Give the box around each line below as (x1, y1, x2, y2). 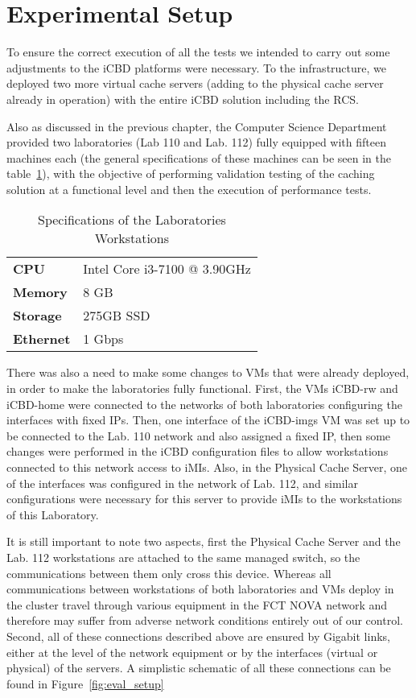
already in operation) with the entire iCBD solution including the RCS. (6, 90, 359, 107)
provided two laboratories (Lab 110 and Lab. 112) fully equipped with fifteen (6, 134, 386, 151)
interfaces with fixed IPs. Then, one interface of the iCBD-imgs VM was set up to (6, 411, 410, 428)
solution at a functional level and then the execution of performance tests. (6, 180, 372, 197)
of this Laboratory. (6, 506, 99, 522)
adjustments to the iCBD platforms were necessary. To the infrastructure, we (6, 59, 386, 76)
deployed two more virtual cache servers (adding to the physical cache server (6, 75, 384, 92)
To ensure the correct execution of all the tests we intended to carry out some (6, 43, 390, 60)
